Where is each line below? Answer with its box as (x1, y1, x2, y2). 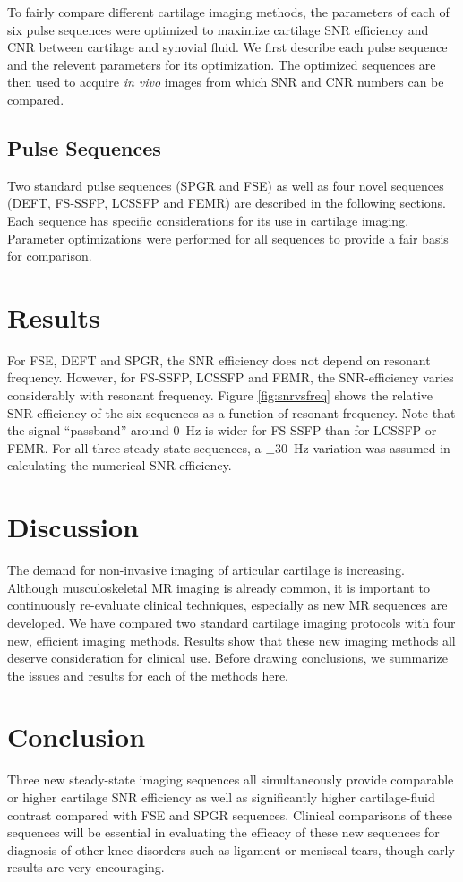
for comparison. (7, 246, 92, 265)
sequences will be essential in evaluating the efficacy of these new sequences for (7, 823, 440, 842)
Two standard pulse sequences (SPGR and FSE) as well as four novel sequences (7, 176, 444, 194)
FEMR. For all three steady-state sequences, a (7, 438, 262, 457)
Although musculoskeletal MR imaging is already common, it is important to (7, 578, 430, 596)
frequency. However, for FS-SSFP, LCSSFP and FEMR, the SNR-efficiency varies (7, 368, 454, 387)
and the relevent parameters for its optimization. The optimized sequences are (7, 55, 436, 73)
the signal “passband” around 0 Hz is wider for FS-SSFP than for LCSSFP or (7, 421, 437, 440)
